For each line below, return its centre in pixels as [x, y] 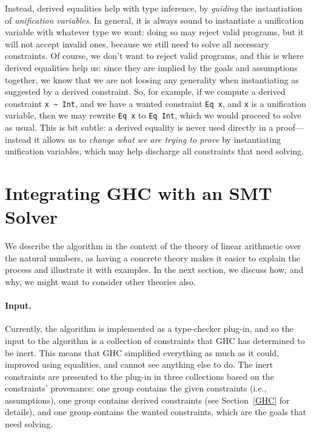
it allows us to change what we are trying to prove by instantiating [158, 139]
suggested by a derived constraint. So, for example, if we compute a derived [145, 91]
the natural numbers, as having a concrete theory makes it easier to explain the [152, 257]
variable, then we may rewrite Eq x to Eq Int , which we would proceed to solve [153, 115]
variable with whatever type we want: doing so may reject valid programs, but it [155, 32]
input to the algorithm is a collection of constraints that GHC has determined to [155, 340]
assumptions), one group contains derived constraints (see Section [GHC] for [147, 400]
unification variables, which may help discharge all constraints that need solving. [155, 151]
